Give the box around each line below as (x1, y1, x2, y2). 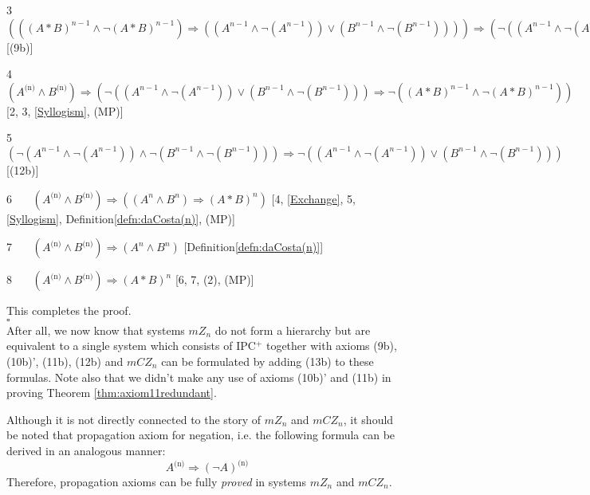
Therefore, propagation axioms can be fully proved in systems (6, 473, 307, 489)
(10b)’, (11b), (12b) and (6, 352, 124, 369)
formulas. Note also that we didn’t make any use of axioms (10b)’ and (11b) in (6, 368, 391, 385)
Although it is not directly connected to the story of (6, 411, 262, 427)
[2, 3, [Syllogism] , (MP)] (6, 102, 124, 119)
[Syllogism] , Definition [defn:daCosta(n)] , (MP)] (6, 210, 235, 226)
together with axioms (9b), (265, 337, 397, 354)
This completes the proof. (6, 302, 132, 319)
